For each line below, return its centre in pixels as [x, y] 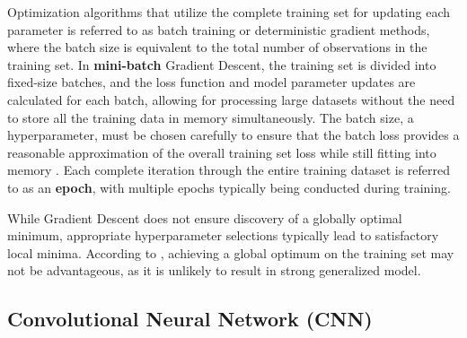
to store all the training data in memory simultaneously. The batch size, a [211, 117]
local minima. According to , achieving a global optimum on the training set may [231, 252]
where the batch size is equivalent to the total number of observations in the [217, 47]
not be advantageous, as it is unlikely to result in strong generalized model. [214, 270]
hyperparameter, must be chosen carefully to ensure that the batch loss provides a [233, 135]
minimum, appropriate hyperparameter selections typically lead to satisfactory [223, 235]
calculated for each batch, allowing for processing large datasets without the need [231, 99]
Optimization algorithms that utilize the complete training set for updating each [229, 12]
